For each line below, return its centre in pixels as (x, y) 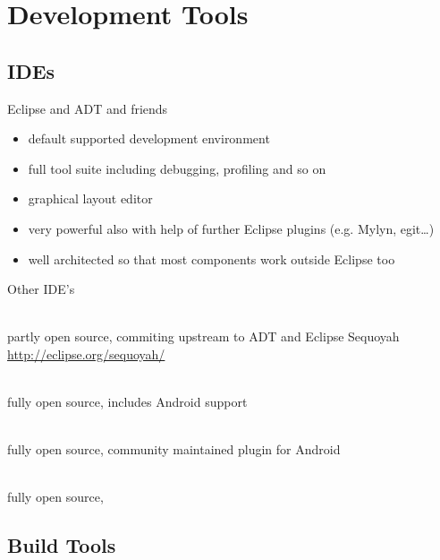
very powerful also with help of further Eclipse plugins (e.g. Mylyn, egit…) (231, 228)
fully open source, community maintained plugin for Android (174, 449)
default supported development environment (149, 138)
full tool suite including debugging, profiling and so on (177, 168)
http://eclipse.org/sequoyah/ (86, 353)
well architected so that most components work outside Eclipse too (212, 258)
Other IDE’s (41, 289)
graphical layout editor (90, 198)
